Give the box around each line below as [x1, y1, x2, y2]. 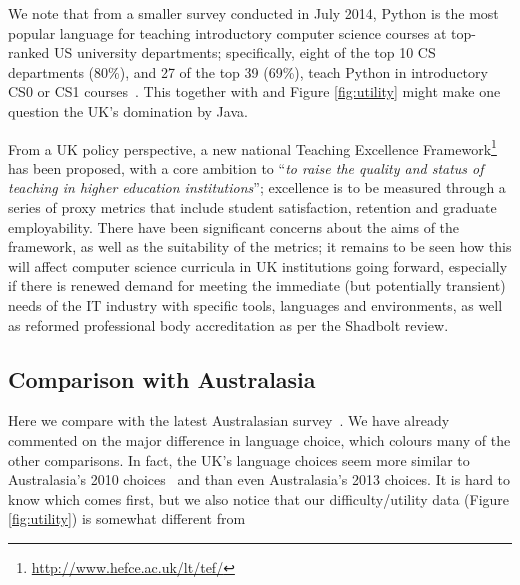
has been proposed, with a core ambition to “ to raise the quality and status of [8, 157, 484, 178]
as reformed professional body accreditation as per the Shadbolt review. [8, 314, 449, 335]
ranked [8, 42, 50, 63]
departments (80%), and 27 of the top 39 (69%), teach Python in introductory [8, 61, 488, 82]
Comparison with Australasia [8, 363, 316, 394]
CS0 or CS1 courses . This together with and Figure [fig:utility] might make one [8, 81, 501, 102]
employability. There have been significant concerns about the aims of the [8, 216, 460, 237]
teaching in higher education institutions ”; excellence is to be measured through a [8, 177, 506, 198]
